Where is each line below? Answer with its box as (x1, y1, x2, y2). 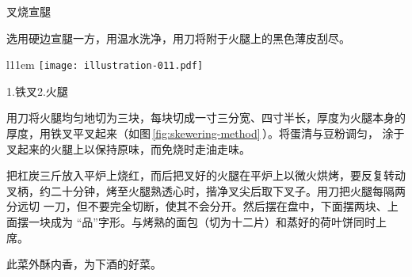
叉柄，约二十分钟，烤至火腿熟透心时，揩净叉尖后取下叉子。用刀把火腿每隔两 (6, 182, 406, 199)
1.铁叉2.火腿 (6, 82, 68, 99)
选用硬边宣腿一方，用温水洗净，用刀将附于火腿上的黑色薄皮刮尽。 (6, 29, 350, 46)
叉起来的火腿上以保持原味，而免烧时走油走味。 (6, 140, 250, 157)
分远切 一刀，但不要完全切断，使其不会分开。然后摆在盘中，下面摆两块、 (6, 198, 387, 214)
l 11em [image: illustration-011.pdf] (6, 56, 204, 73)
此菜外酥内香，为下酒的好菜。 (6, 256, 162, 272)
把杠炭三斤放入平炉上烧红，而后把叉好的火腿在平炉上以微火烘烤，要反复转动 (6, 167, 406, 184)
